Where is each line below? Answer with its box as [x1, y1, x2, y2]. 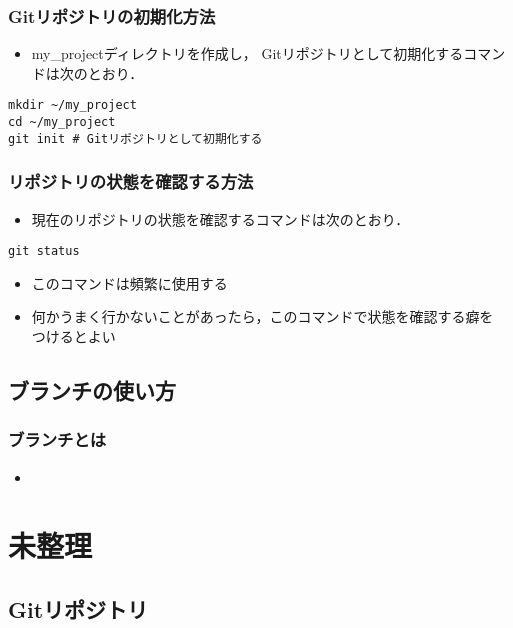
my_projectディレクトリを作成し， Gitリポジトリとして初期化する [31, 43, 464, 64]
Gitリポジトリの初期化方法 [8, 3, 216, 28]
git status [8, 244, 80, 259]
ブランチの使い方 [8, 375, 176, 406]
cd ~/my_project [8, 115, 116, 130]
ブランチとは [8, 427, 107, 452]
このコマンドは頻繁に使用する [31, 272, 228, 293]
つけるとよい [31, 326, 116, 347]
